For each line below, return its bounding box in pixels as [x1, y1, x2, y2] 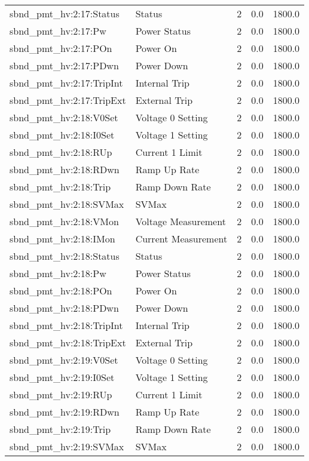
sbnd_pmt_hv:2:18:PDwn [10, 301, 119, 315]
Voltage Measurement [135, 214, 226, 228]
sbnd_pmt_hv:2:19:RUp [10, 388, 112, 401]
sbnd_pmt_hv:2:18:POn [10, 284, 112, 297]
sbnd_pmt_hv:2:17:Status [10, 7, 120, 20]
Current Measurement [135, 232, 228, 245]
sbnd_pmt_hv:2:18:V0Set [10, 110, 118, 124]
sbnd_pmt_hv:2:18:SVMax [10, 197, 124, 211]
